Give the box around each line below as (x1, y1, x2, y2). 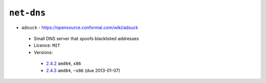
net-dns (9, 7, 46, 18)
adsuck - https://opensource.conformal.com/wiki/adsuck (21, 25, 138, 30)
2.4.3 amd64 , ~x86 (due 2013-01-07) (46, 67, 120, 73)
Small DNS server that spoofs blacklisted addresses (33, 35, 139, 41)
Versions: (33, 49, 53, 55)
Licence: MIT (33, 42, 61, 49)
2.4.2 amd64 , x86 (46, 60, 81, 66)
